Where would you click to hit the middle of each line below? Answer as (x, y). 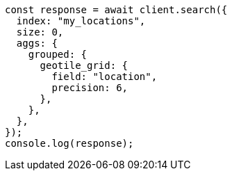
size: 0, (40, 32)
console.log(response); (69, 143)
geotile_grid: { (84, 65)
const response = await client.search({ (116, 10)
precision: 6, (90, 88)
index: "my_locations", (81, 21)
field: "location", (105, 77)
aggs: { (37, 43)
